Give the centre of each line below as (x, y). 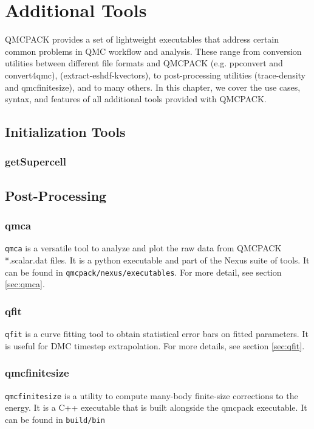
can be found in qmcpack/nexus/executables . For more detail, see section (143, 272)
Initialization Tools (65, 132)
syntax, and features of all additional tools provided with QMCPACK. (136, 99)
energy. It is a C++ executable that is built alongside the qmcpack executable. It (156, 407)
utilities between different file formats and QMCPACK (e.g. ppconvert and (144, 63)
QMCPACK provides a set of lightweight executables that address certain (142, 39)
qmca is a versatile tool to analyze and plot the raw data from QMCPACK (143, 248)
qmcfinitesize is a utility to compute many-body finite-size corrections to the (152, 395)
